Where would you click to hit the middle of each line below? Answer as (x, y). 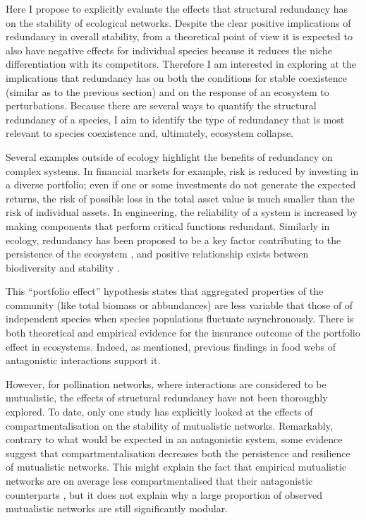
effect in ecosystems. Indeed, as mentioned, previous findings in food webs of (171, 346)
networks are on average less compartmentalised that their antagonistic (159, 480)
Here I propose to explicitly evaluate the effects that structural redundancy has (177, 8)
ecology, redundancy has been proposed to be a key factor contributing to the (173, 240)
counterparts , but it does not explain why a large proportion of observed (164, 494)
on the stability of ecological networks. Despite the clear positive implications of (178, 22)
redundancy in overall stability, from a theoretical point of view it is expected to (179, 36)
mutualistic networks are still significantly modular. (117, 508)
